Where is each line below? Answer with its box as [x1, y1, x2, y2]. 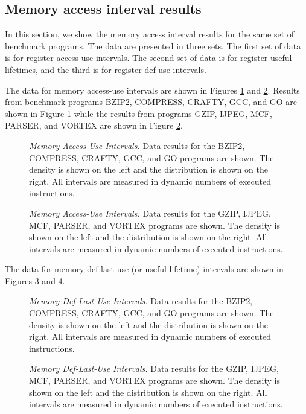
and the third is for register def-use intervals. [40, 63, 206, 75]
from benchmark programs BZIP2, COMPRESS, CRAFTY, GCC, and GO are [5, 95, 298, 108]
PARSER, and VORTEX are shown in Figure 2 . [5, 119, 183, 132]
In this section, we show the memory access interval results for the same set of [5, 28, 295, 40]
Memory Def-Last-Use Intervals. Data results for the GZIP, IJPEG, [29, 362, 279, 375]
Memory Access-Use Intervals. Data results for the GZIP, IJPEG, [29, 206, 271, 219]
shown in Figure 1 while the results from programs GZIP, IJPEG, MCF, [5, 107, 272, 119]
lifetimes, [5, 63, 38, 75]
